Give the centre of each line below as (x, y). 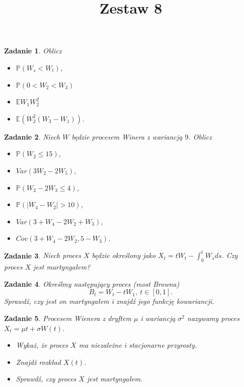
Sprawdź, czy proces (46, 379)
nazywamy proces (214, 318)
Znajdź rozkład (38, 362)
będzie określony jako (124, 255)
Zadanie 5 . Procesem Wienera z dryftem (68, 318)
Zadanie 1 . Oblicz (33, 51)
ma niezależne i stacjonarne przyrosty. (138, 345)
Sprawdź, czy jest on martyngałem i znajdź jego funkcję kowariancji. (109, 301)
